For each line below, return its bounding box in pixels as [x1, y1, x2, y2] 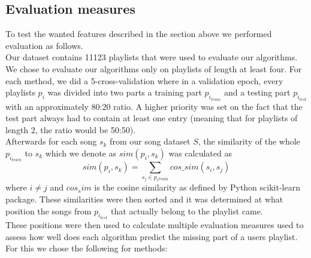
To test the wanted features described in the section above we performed [5, 27, 272, 40]
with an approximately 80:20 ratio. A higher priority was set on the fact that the [5, 100, 303, 112]
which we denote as [45, 146, 116, 159]
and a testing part [224, 86, 291, 99]
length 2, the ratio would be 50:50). [5, 123, 136, 136]
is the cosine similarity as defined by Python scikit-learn [94, 181, 300, 193]
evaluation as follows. [5, 39, 83, 51]
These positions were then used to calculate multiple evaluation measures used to [5, 219, 304, 231]
